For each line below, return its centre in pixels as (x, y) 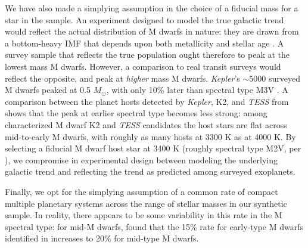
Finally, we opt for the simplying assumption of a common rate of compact (141, 191)
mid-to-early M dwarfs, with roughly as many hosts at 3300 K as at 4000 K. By (150, 136)
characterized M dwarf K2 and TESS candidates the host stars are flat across (146, 124)
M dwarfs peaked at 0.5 (48, 90)
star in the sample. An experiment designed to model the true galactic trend (144, 19)
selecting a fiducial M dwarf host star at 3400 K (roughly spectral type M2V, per (153, 148)
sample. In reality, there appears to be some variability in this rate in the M (144, 215)
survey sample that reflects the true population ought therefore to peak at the (147, 55)
